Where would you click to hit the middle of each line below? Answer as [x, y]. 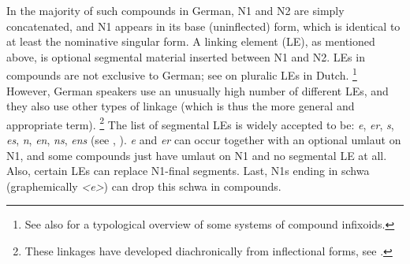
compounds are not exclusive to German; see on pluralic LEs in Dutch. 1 [182, 74]
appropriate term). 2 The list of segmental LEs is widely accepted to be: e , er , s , [200, 123]
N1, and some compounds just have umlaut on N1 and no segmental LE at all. [197, 155]
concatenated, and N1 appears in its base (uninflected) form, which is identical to [203, 26]
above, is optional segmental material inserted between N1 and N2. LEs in [186, 56]
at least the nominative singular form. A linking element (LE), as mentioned [191, 41]
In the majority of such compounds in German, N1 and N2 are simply [175, 10]
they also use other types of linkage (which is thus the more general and [181, 106]
